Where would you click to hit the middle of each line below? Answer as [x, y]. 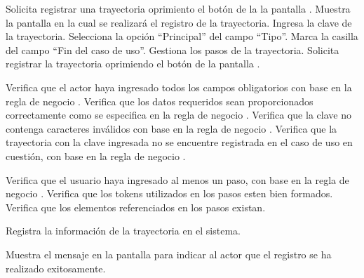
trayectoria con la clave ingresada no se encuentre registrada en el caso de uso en [179, 142]
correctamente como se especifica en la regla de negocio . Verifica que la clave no [178, 115]
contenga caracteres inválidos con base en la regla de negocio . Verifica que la [171, 128]
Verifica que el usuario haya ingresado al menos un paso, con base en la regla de [177, 179]
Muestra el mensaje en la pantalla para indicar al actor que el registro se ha [169, 254]
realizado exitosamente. [56, 268]
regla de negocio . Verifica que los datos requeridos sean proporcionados [160, 101]
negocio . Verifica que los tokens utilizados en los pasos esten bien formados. [169, 193]
